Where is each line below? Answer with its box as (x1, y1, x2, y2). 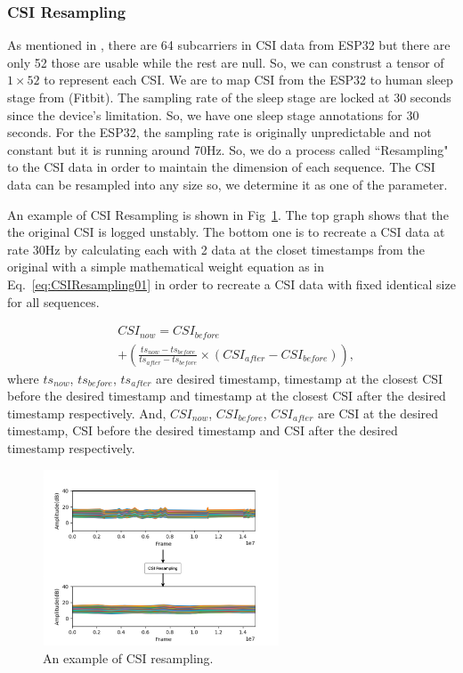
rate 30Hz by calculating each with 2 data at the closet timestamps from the (7, 239, 425, 258)
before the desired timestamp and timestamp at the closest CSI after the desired (7, 386, 446, 405)
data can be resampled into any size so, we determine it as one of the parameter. (7, 174, 448, 193)
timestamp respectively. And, (7, 403, 167, 422)
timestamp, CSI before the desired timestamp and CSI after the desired (7, 421, 398, 440)
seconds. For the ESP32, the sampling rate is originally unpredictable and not (7, 123, 432, 142)
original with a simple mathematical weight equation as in (7, 257, 325, 276)
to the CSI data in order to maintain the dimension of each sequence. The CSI (7, 158, 435, 176)
